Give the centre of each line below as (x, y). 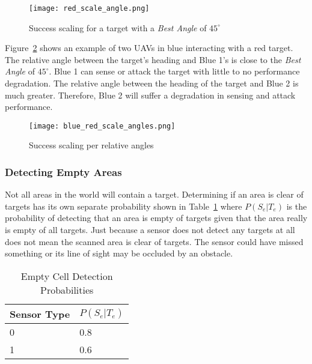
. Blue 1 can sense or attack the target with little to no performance (174, 71)
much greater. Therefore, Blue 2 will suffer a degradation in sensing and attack (150, 95)
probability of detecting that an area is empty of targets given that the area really (156, 218)
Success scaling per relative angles (91, 145)
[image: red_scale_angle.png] (89, 8)
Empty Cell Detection (67, 276)
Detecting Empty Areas (63, 171)
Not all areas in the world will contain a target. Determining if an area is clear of (154, 194)
